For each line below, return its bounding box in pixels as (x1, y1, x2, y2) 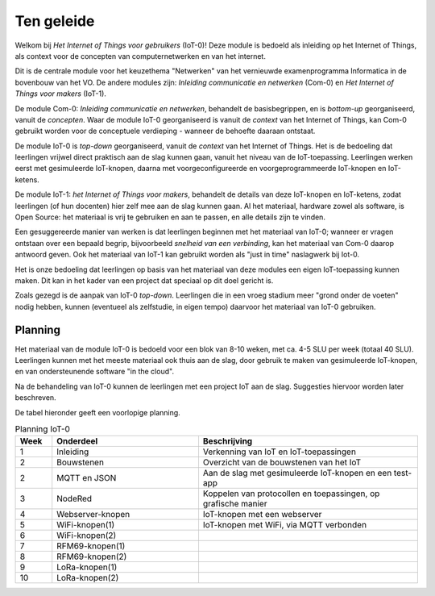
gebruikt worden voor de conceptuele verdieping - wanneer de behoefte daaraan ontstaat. (14, 126, 316, 136)
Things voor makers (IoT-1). (14, 89, 106, 98)
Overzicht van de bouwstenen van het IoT (202, 456, 362, 468)
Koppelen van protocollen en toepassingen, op (202, 488, 380, 499)
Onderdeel (56, 436, 98, 447)
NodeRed (56, 493, 93, 504)
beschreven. (14, 393, 56, 402)
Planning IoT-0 (14, 423, 70, 435)
